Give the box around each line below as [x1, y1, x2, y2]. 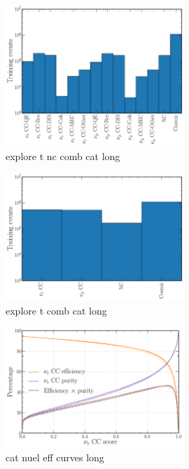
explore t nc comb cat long [6, 149, 120, 164]
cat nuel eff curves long [6, 450, 104, 465]
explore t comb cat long [6, 303, 107, 317]
